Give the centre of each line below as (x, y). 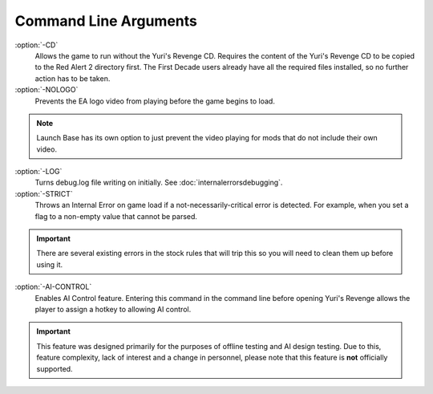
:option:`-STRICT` (44, 193)
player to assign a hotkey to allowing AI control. (113, 309)
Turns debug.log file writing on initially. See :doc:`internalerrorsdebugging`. (159, 183)
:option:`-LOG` (38, 172)
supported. (55, 368)
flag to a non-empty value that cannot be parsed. (116, 216)
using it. (50, 264)
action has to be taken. (73, 78)
